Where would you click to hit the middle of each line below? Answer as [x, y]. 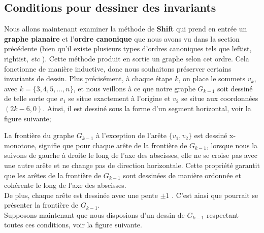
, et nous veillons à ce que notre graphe [134, 88]
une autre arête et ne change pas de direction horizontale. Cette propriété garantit [132, 165]
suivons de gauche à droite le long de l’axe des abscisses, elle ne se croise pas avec [131, 155]
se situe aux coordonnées [220, 98]
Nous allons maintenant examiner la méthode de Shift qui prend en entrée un [126, 29]
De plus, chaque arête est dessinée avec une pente [81, 195]
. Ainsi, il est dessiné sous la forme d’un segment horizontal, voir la [147, 108]
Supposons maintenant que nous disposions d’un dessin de [94, 214]
